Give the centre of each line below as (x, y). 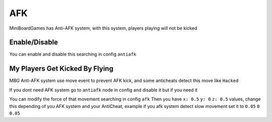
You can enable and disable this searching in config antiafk (73, 54)
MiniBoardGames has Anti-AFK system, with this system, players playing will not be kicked (103, 28)
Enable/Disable (33, 42)
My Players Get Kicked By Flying (61, 69)
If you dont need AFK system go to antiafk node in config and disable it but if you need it (104, 90)
